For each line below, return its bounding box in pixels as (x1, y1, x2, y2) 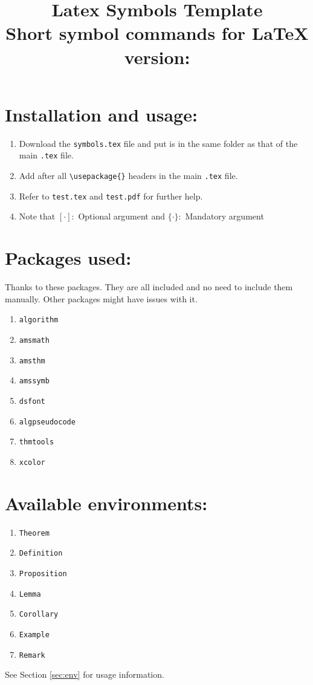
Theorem (19, 528, 50, 537)
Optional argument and (78, 210, 165, 222)
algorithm (19, 316, 59, 325)
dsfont (19, 397, 45, 406)
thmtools (19, 438, 54, 447)
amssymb (19, 377, 50, 386)
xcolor (19, 458, 45, 467)
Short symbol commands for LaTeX (5, 21, 309, 45)
